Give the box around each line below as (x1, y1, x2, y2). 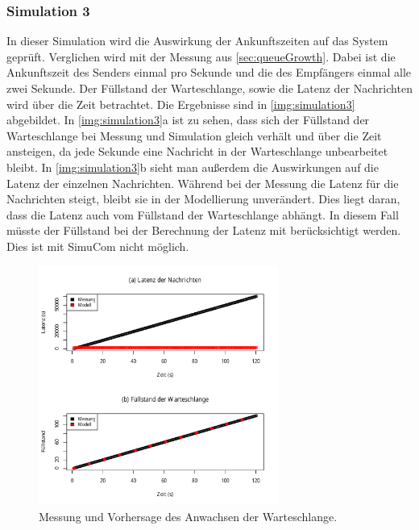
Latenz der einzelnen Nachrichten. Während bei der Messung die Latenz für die (6, 174, 399, 191)
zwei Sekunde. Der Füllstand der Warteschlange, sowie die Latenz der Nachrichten (6, 80, 413, 96)
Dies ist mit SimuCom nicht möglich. (6, 237, 189, 254)
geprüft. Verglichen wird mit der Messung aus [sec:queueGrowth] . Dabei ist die (6, 48, 396, 65)
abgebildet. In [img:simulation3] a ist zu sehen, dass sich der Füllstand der (6, 111, 370, 128)
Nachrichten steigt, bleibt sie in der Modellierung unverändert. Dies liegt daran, (6, 190, 400, 207)
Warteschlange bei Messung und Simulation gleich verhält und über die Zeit (6, 127, 382, 144)
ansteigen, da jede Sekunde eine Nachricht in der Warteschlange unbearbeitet (6, 143, 388, 160)
